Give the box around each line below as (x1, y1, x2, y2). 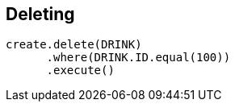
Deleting (6, 4, 75, 24)
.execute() (46, 64, 115, 77)
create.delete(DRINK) (6, 38, 142, 52)
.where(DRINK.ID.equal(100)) (46, 51, 231, 64)
